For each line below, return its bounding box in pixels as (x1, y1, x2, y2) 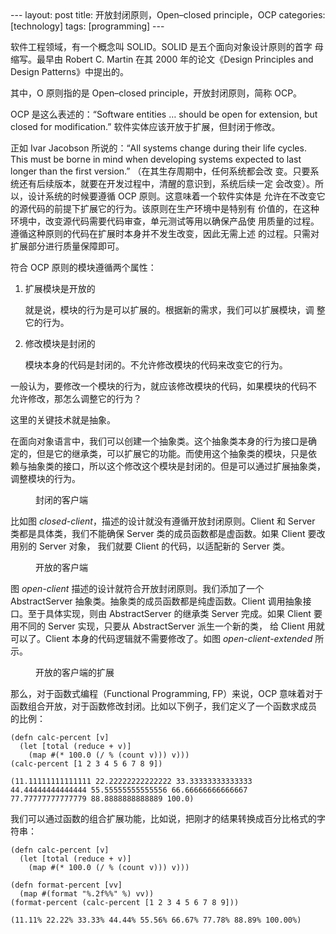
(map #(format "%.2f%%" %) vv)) (19, 889, 155, 899)
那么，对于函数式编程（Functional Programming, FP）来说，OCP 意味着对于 (10, 688, 324, 699)
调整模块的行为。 (10, 473, 81, 484)
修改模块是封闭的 (24, 338, 96, 349)
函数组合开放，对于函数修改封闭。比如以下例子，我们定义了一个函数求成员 (10, 700, 317, 712)
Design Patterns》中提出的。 (10, 66, 129, 77)
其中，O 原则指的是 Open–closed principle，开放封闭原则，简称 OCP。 (10, 87, 303, 99)
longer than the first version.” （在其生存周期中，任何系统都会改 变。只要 (10, 165, 311, 177)
